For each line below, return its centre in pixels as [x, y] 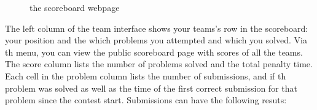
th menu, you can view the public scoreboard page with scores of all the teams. [154, 52]
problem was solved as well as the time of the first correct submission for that [151, 88]
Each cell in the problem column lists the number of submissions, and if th [146, 75]
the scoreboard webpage [75, 7]
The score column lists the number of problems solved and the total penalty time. [159, 64]
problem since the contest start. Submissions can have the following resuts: [146, 100]
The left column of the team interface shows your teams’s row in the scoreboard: [157, 28]
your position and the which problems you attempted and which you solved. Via [156, 40]
